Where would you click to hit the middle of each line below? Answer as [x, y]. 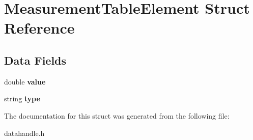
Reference [39, 28]
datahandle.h [24, 133]
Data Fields [35, 60]
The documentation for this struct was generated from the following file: [117, 115]
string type [22, 99]
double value [25, 81]
